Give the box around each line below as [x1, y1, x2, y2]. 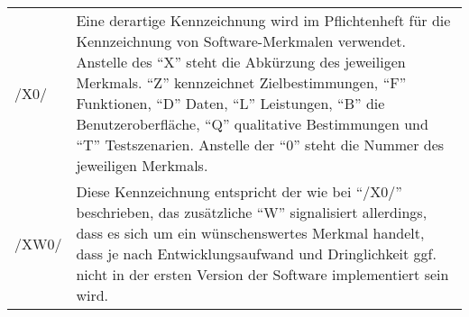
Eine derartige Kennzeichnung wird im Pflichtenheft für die [76, 10, 451, 31]
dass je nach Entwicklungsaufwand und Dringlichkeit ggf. [76, 243, 437, 264]
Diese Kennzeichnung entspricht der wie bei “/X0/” [76, 181, 402, 202]
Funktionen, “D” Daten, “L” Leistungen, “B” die [76, 93, 385, 113]
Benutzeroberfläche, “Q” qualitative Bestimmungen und [76, 113, 428, 134]
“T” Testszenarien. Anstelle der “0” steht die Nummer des [76, 134, 445, 155]
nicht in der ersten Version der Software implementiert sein [76, 264, 449, 285]
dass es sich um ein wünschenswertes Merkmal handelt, [76, 222, 425, 243]
